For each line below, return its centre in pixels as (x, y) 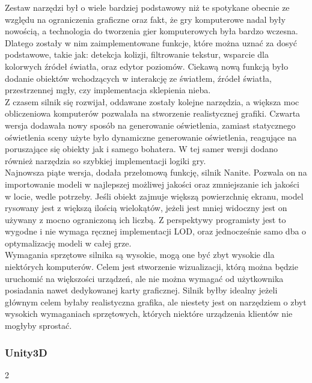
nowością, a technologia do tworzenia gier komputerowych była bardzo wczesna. (151, 31)
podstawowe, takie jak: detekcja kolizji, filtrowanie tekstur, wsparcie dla (137, 54)
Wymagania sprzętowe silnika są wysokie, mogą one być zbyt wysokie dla (140, 255)
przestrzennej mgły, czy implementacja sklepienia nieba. (108, 90)
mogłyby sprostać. (38, 326)
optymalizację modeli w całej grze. (68, 243)
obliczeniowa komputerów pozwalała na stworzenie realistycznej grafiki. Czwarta (153, 113)
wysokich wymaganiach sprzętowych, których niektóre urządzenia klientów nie (149, 314)
